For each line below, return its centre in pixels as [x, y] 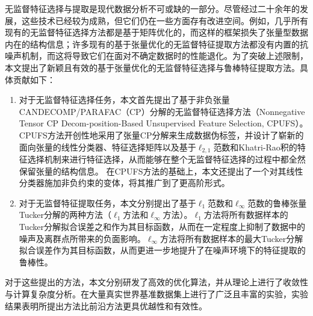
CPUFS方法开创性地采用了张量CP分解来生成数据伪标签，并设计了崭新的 [161, 135]
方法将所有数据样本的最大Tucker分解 [231, 238]
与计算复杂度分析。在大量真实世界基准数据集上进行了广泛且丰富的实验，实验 [156, 293]
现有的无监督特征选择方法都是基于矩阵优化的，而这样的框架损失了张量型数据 [156, 32]
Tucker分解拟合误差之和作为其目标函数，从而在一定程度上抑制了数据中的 [162, 226]
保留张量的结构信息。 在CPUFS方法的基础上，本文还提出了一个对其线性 [161, 171]
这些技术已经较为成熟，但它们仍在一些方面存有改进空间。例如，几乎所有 [165, 20]
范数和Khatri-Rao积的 [255, 147]
